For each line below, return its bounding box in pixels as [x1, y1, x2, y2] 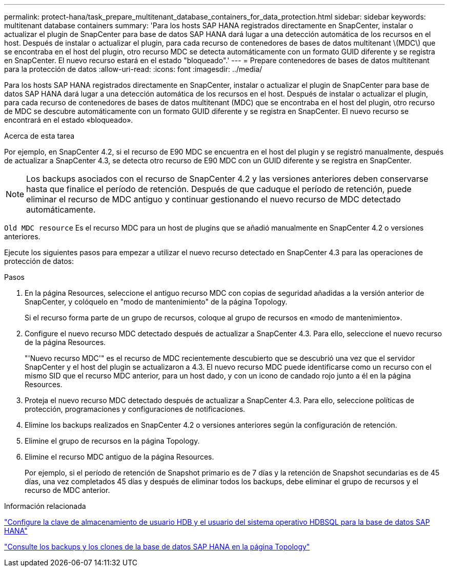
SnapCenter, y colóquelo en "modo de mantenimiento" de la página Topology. [25, 297, 288, 306]
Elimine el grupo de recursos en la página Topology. [25, 436, 200, 445]
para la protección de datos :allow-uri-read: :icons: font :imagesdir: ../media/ [4, 65, 262, 73]
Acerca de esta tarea [4, 131, 75, 140]
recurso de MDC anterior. [25, 486, 110, 494]
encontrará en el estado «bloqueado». [4, 116, 133, 124]
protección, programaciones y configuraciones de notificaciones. [25, 405, 246, 413]
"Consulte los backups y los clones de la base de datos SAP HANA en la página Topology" [4, 542, 310, 551]
